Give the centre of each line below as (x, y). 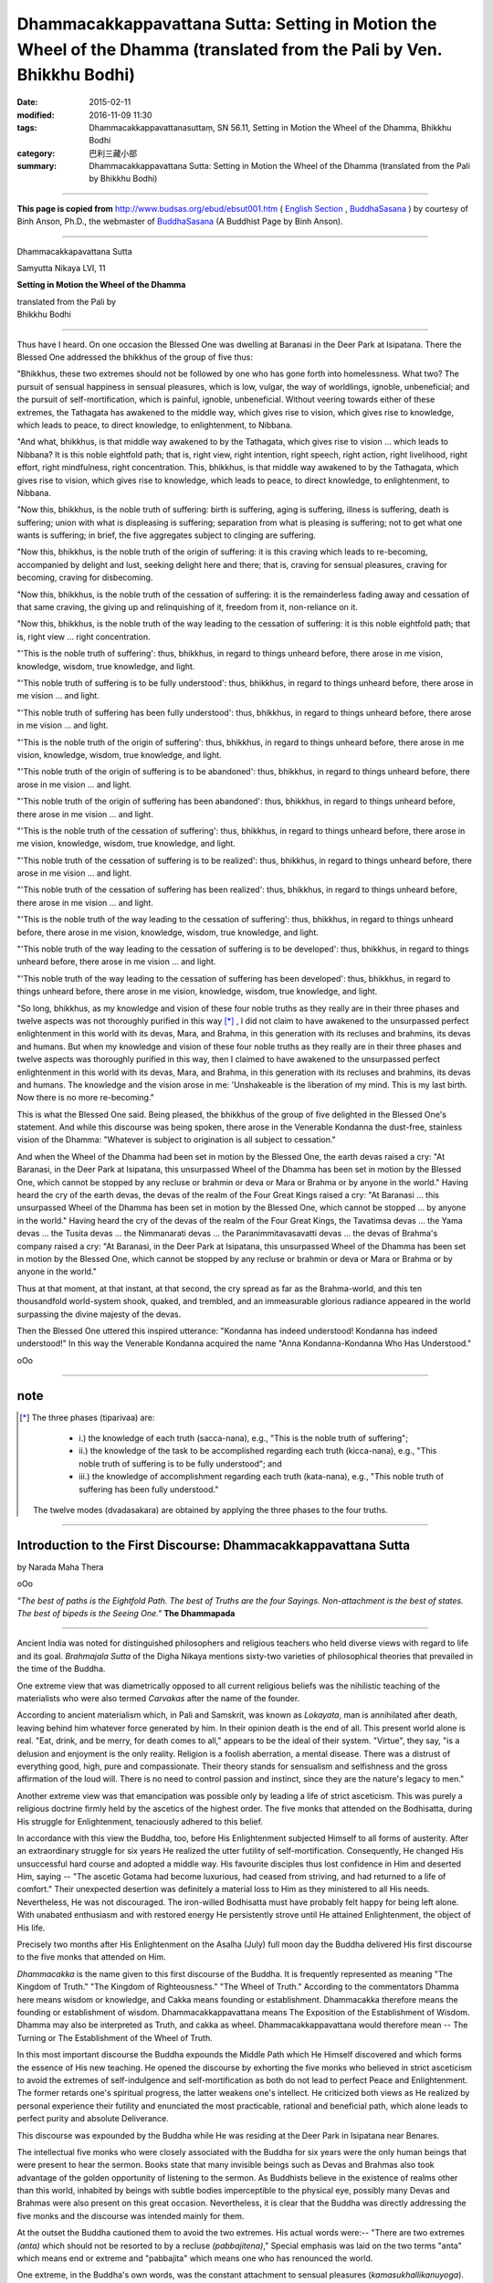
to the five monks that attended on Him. (91, 1957)
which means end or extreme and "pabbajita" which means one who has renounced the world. (195, 2258)
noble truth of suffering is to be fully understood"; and (180, 1463)
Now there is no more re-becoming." (86, 1098)
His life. (31, 1928)
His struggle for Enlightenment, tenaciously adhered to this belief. (140, 1821)
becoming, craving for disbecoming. (85, 578)
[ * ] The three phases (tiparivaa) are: (87, 1417)
